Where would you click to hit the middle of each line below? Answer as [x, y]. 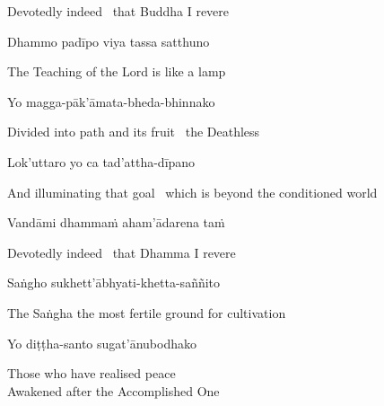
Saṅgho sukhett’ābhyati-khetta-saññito [114, 282]
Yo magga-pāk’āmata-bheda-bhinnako [111, 101]
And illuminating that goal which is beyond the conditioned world [192, 192]
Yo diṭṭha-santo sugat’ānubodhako [102, 343]
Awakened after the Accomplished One [113, 390]
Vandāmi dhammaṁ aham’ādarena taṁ [116, 222]
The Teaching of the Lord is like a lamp [117, 71]
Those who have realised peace [92, 373]
